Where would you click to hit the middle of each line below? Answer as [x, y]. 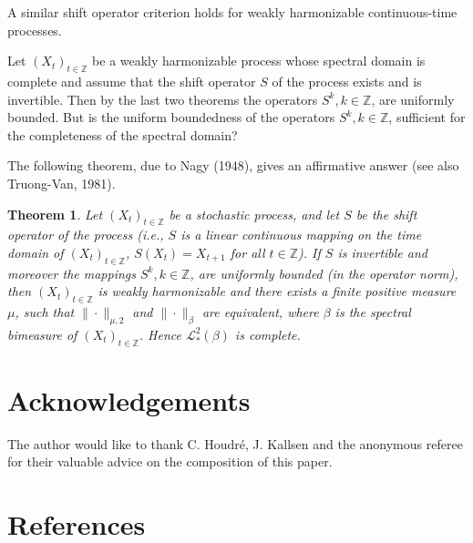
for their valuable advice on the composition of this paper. [170, 461]
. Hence [160, 334]
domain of [36, 252]
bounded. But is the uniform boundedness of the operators [171, 117]
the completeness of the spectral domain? [123, 134]
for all [247, 252]
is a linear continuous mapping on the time [301, 235]
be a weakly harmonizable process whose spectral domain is [259, 61]
